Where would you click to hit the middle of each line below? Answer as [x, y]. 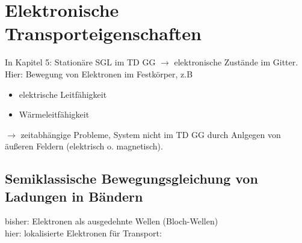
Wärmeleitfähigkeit [54, 114]
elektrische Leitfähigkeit [63, 94]
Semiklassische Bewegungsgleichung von [131, 178]
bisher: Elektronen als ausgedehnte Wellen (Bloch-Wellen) [112, 221]
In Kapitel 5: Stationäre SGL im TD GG [80, 62]
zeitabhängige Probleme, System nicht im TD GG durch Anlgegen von [151, 134]
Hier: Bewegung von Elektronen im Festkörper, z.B [99, 73]
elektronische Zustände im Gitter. [236, 62]
